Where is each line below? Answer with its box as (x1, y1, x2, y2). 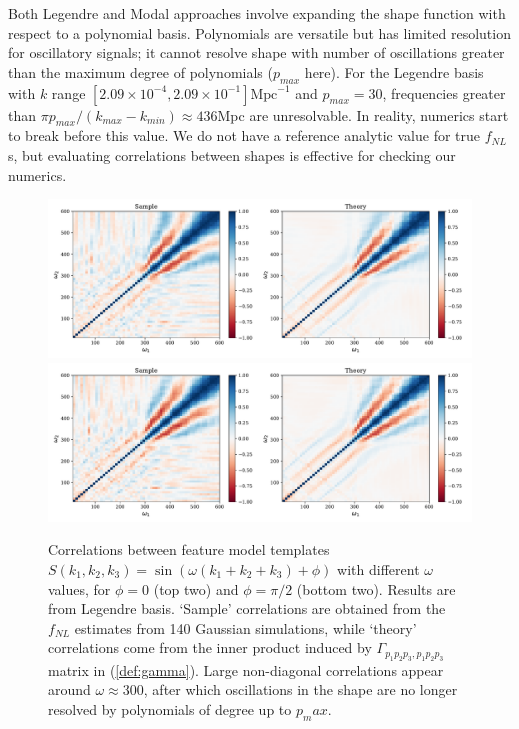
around (48, 679, 91, 700)
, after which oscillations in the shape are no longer (143, 679, 458, 700)
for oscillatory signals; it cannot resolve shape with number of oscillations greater (8, 42, 505, 63)
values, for (48, 578, 111, 599)
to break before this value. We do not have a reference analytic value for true (8, 125, 481, 146)
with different (337, 558, 420, 579)
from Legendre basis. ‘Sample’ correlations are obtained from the (48, 598, 446, 619)
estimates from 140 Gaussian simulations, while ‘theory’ (74, 617, 417, 638)
